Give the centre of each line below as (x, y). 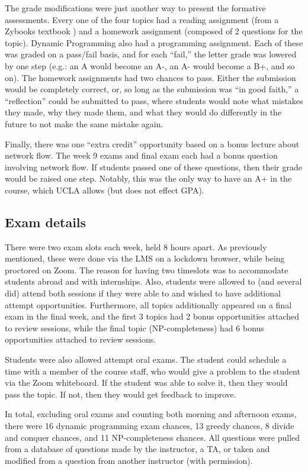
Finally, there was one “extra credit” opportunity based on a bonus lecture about (152, 143)
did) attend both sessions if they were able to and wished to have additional (143, 293)
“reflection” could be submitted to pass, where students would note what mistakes (154, 100)
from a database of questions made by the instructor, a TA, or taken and (137, 449)
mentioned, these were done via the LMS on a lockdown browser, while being (145, 258)
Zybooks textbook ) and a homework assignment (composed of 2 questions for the (154, 31)
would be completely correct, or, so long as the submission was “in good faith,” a (152, 89)
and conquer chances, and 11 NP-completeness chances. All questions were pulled (153, 437)
